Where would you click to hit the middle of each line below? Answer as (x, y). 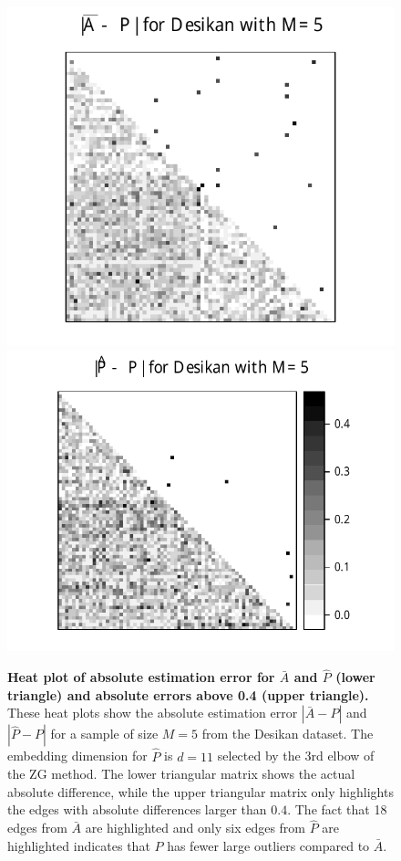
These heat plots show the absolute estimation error (153, 713)
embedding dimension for (77, 756)
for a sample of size (104, 734)
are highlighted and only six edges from (195, 828)
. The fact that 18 (337, 809)
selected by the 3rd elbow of (296, 756)
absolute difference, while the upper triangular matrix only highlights (200, 791)
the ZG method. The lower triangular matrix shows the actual (181, 774)
